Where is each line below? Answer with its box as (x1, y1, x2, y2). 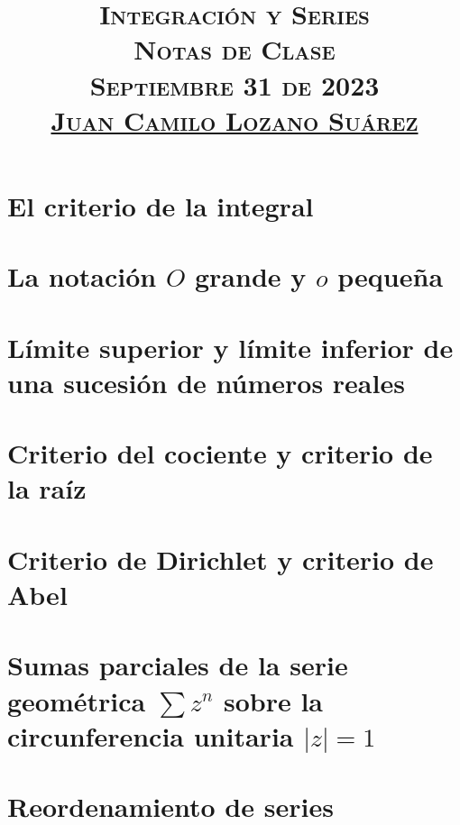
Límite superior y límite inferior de (7, 328, 454, 365)
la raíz (7, 470, 87, 507)
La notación (7, 258, 157, 295)
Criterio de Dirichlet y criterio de (7, 540, 434, 577)
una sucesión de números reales (7, 363, 405, 400)
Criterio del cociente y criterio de (7, 435, 433, 472)
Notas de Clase (133, 31, 336, 68)
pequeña (337, 258, 444, 295)
